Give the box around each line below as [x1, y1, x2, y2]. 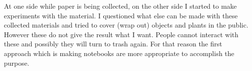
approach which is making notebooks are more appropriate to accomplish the [4, 48, 234, 58]
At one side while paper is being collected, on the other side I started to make [4, 1, 237, 11]
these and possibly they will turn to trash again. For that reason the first [4, 39, 222, 49]
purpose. [4, 57, 29, 68]
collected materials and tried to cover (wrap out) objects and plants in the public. [4, 20, 249, 30]
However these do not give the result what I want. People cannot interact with [4, 29, 239, 39]
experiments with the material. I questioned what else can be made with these [4, 10, 238, 20]
